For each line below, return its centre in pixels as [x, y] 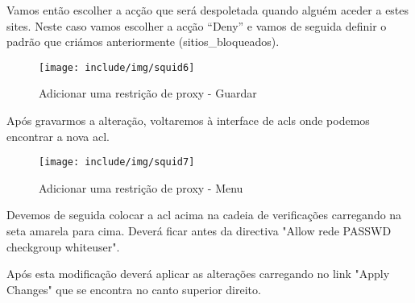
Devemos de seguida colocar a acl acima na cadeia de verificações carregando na [204, 215]
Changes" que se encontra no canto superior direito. [134, 289]
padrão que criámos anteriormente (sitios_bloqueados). [143, 42]
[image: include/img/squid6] [117, 67]
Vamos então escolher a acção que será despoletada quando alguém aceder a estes [208, 10]
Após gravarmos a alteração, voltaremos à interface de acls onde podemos [188, 120]
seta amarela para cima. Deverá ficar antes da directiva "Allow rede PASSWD [199, 231]
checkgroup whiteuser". [63, 246]
